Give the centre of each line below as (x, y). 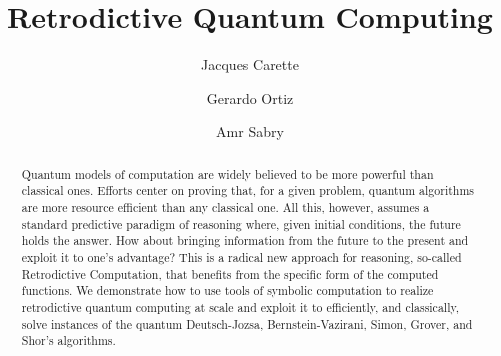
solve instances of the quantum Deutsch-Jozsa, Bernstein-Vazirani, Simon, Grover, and (247, 323)
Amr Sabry (250, 131)
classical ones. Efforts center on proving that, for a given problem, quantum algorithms (248, 190)
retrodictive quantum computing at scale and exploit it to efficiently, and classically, (240, 306)
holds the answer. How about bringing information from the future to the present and (245, 240)
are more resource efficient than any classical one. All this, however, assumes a (225, 207)
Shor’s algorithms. (68, 340)
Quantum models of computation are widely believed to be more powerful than (227, 173)
